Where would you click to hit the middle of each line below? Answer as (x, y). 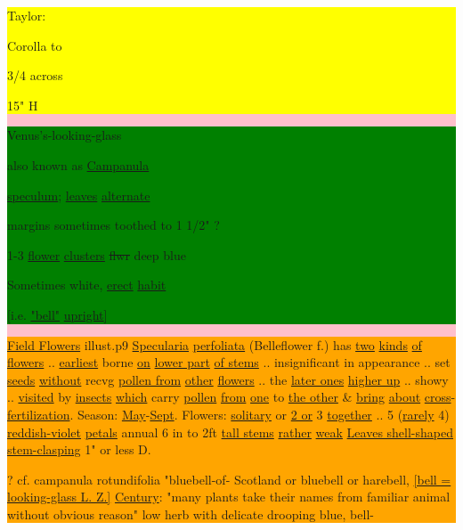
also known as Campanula (78, 164)
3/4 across (35, 75)
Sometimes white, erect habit (87, 285)
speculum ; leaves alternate (79, 195)
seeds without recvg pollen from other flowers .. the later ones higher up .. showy (228, 379)
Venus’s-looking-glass (65, 135)
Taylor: (27, 15)
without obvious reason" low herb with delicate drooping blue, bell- (191, 514)
